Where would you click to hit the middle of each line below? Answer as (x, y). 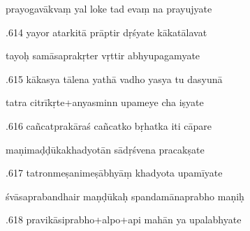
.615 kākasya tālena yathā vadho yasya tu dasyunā (114, 79)
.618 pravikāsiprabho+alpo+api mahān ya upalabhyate (124, 219)
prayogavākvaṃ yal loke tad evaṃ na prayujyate (109, 8)
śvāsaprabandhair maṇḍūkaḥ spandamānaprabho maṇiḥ (125, 196)
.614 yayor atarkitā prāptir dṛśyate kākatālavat (106, 32)
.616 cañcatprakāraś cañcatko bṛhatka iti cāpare (109, 125)
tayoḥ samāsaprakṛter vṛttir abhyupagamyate (103, 55)
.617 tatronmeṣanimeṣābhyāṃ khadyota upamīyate (114, 173)
